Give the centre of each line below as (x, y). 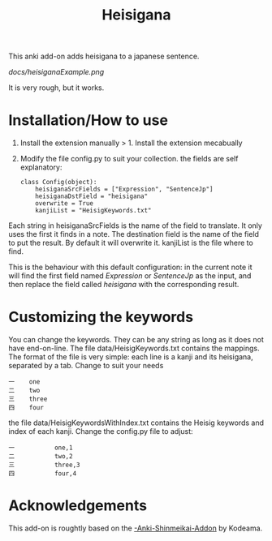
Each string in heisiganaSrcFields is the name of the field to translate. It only (135, 225)
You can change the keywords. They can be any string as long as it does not (136, 340)
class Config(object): (58, 182)
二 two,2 (41, 457)
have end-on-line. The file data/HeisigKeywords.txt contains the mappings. (134, 348)
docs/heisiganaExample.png (56, 72)
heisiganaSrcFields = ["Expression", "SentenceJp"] (124, 189)
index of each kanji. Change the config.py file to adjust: (101, 432)
